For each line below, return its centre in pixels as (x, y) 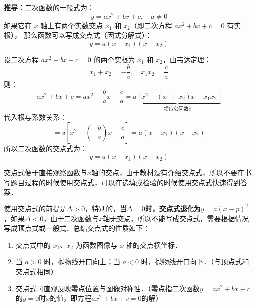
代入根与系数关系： (35, 117)
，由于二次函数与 (71, 218)
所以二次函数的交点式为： (46, 148)
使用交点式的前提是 (35, 208)
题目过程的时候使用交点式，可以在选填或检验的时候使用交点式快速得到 (125, 182)
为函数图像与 (96, 245)
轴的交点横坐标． (154, 245)
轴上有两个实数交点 (72, 25)
